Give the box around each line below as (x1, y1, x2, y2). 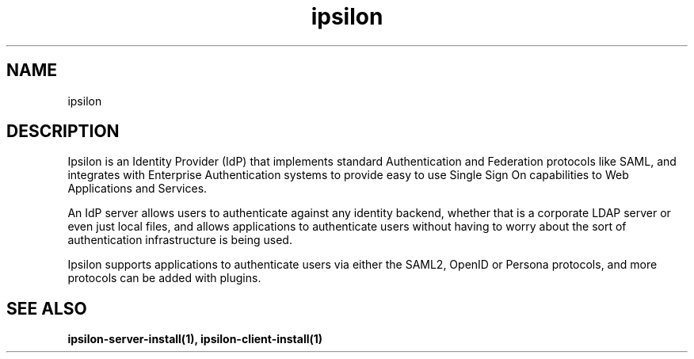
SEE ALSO (6, 298, 87, 319)
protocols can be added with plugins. (67, 271, 261, 285)
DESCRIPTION (6, 121, 120, 142)
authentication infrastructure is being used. (67, 233, 292, 247)
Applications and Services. (67, 181, 208, 196)
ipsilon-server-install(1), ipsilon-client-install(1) (67, 332, 323, 346)
